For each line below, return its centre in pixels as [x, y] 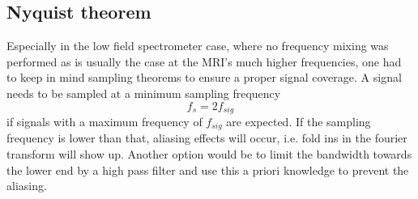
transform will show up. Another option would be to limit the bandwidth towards [209, 154]
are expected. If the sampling [299, 122]
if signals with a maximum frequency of [104, 122]
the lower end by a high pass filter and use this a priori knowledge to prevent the [208, 169]
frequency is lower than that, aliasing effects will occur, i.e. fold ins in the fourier [207, 138]
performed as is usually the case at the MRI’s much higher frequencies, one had [204, 61]
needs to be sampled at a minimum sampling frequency [144, 93]
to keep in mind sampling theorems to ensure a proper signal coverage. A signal [204, 77]
